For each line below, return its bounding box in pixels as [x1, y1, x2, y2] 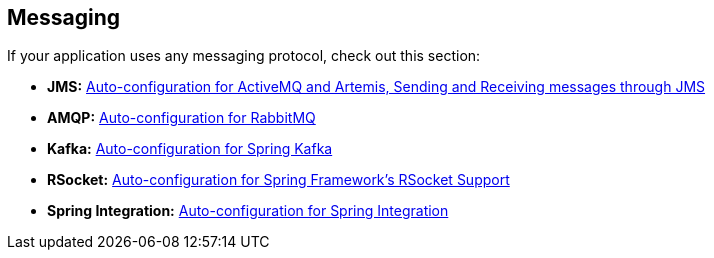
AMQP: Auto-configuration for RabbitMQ [47, 109, 316, 127]
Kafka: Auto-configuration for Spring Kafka [47, 140, 333, 158]
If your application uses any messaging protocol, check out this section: [7, 47, 481, 65]
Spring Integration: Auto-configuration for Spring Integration [47, 202, 449, 220]
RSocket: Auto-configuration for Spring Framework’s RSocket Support [47, 171, 510, 189]
